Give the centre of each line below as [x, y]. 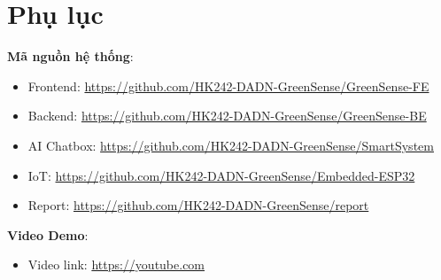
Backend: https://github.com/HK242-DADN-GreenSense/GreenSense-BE [227, 116]
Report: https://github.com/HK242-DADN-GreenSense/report [198, 205]
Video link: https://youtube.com [116, 264]
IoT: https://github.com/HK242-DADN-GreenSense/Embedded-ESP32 [221, 175]
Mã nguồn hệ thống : [70, 56]
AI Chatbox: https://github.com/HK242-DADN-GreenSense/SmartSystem [231, 145]
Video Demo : [48, 234]
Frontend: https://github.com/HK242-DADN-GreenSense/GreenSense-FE [228, 86]
